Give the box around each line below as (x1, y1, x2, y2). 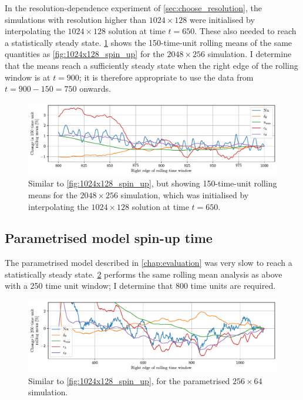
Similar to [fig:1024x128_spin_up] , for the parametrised (28, 374, 230, 386)
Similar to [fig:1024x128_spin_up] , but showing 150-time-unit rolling (28, 177, 277, 189)
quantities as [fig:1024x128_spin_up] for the (5, 48, 164, 60)
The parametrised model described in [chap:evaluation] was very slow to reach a (5, 256, 292, 269)
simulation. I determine (207, 48, 292, 60)
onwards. (79, 82, 111, 95)
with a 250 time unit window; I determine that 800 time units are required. (5, 279, 276, 292)
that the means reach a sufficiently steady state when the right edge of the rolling (5, 59, 298, 71)
